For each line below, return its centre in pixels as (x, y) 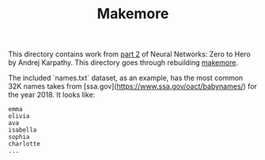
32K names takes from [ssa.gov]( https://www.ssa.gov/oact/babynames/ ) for (132, 86)
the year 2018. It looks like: (52, 95)
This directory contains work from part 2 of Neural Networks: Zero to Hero (129, 54)
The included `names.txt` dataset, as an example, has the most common (126, 78)
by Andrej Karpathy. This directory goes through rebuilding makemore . (123, 63)
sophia (19, 137)
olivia (19, 116)
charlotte (25, 144)
